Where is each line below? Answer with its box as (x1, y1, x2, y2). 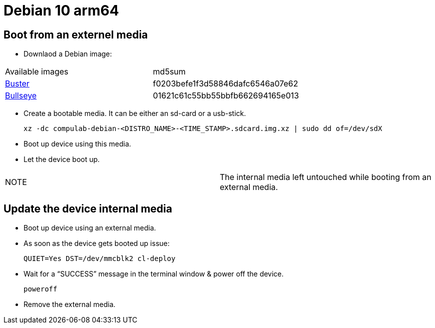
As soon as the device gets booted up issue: (24, 239, 170, 248)
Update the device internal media (4, 202, 172, 215)
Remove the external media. (24, 300, 116, 309)
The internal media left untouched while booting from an (220, 172, 431, 182)
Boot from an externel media (4, 28, 148, 41)
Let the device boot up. (24, 155, 100, 164)
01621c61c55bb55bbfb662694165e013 (153, 90, 299, 101)
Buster (5, 78, 30, 89)
